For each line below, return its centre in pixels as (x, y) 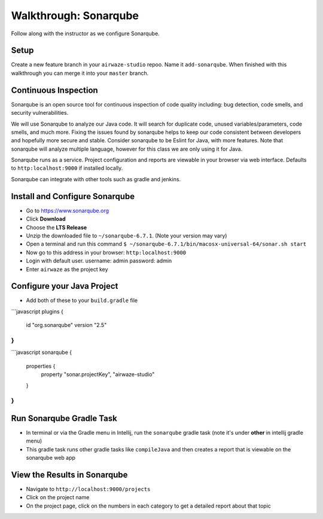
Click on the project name (58, 497)
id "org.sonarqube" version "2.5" (66, 325)
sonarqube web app (51, 458)
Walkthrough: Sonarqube (75, 16)
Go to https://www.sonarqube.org (68, 210)
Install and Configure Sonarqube (73, 196)
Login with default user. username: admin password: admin (99, 261)
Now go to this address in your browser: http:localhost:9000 (106, 252)
